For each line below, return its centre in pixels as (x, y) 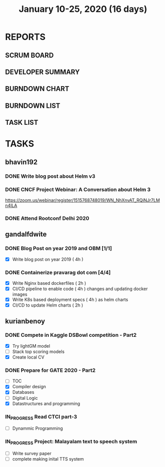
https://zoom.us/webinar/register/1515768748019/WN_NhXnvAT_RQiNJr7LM (82, 200)
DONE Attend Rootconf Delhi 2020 (47, 218)
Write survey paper (32, 453)
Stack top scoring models (38, 351)
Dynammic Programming (38, 428)
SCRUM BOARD (29, 55)
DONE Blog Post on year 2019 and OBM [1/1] (59, 249)
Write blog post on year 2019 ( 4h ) (48, 259)
